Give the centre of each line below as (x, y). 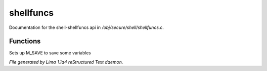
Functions (25, 41)
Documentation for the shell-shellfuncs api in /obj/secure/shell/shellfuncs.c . (87, 27)
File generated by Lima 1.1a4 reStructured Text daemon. (66, 62)
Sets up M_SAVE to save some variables (50, 53)
